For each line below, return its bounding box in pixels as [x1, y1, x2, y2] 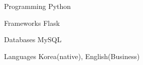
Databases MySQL [4, 34, 62, 45]
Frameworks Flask [4, 17, 60, 28]
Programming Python [4, 1, 71, 11]
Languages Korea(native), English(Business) [4, 51, 140, 61]
